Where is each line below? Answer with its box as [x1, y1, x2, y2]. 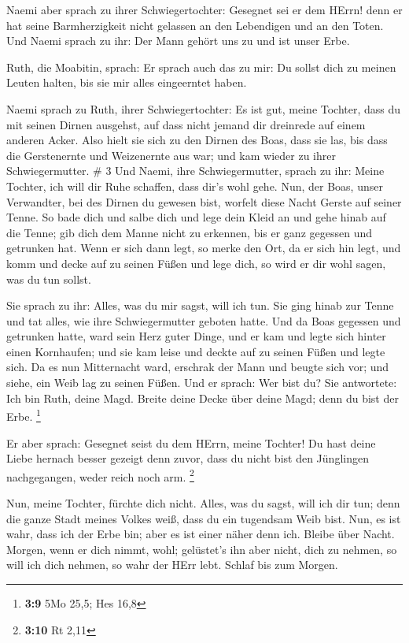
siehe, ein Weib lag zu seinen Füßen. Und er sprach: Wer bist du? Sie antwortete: [6, 374, 397, 391]
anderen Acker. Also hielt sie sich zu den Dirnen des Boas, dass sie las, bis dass [6, 132, 388, 148]
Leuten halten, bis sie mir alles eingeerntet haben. [6, 74, 247, 91]
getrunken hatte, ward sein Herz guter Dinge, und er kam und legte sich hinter [6, 328, 386, 344]
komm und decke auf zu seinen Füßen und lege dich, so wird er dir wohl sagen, [6, 255, 386, 271]
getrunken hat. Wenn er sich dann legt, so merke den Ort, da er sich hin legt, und [6, 240, 401, 256]
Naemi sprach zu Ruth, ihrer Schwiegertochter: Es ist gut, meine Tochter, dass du [6, 100, 401, 117]
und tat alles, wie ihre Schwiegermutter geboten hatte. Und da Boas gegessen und [6, 312, 401, 329]
